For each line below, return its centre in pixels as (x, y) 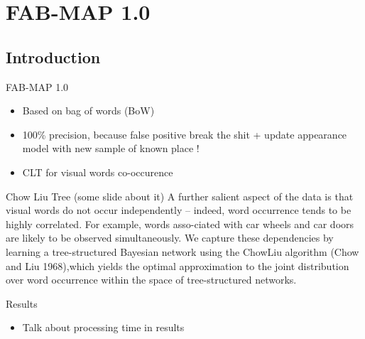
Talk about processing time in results (103, 327)
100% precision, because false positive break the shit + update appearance (185, 134)
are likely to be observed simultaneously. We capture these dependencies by (170, 238)
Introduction (53, 56)
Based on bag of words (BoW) (88, 111)
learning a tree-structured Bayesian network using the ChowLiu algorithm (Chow (182, 251)
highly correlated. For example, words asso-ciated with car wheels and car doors (180, 224)
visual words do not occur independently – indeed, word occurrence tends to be (179, 210)
